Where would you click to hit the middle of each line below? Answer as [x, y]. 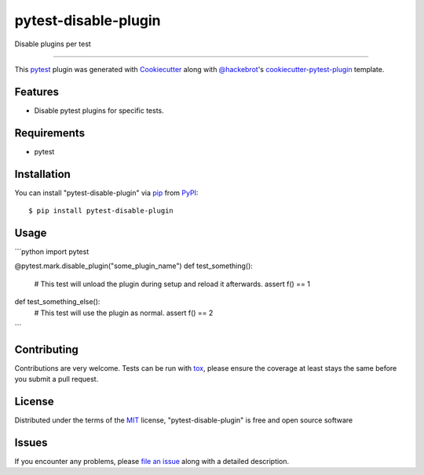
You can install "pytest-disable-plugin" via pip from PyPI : [106, 193]
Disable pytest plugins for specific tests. [99, 111]
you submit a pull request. [57, 379]
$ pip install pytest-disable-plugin [101, 211]
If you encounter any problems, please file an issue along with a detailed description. [152, 462]
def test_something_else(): [57, 302]
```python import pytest [52, 252]
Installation [42, 174]
